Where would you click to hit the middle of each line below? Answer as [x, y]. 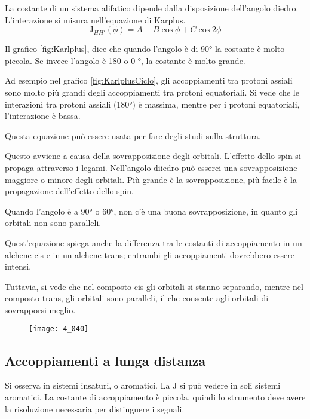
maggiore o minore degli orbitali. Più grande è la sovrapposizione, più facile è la [151, 179]
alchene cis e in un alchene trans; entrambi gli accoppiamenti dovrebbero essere [150, 254]
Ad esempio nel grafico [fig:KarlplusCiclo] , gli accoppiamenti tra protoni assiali [149, 80]
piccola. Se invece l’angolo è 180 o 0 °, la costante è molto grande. [125, 60]
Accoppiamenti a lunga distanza [105, 360]
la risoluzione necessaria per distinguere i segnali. [95, 409]
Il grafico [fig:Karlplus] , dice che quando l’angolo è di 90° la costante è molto [145, 49]
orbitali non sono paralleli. [53, 223]
